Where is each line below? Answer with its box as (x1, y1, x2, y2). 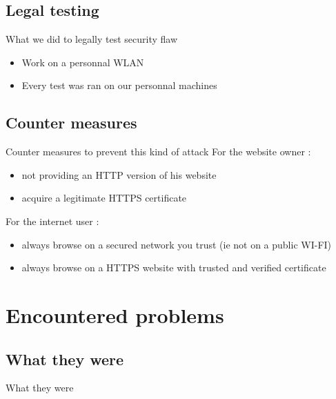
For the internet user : (6, 213, 99, 228)
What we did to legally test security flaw (6, 32, 178, 46)
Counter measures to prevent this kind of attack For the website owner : (6, 144, 311, 159)
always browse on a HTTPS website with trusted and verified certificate (21, 260, 326, 275)
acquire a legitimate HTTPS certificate (21, 191, 187, 205)
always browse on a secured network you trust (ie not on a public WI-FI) (21, 237, 332, 251)
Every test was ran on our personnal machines (21, 78, 217, 93)
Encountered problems (6, 300, 224, 329)
